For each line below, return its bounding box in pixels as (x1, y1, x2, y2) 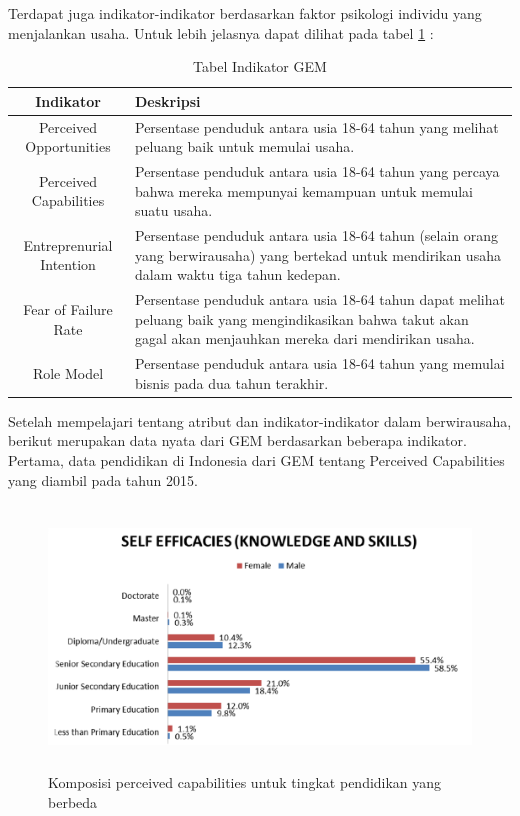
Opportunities (25, 136, 111, 157)
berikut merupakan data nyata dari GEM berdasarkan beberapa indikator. (8, 430, 467, 451)
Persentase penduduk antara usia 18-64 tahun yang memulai (135, 353, 505, 374)
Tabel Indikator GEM (193, 56, 327, 77)
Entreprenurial (23, 234, 113, 255)
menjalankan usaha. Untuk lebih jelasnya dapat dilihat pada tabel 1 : (8, 22, 434, 43)
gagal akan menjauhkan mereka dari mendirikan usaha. (135, 328, 475, 349)
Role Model (32, 362, 104, 383)
